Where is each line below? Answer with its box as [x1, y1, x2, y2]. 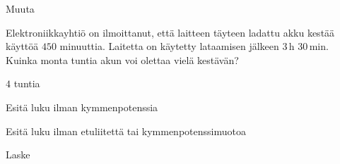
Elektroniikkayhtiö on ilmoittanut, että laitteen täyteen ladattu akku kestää [6, 25, 335, 39]
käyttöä [6, 39, 39, 53]
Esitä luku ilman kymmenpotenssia [6, 99, 158, 114]
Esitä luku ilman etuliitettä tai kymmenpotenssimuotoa [6, 123, 246, 138]
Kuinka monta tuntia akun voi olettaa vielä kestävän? [6, 52, 239, 67]
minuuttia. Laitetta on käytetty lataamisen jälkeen [59, 39, 279, 53]
